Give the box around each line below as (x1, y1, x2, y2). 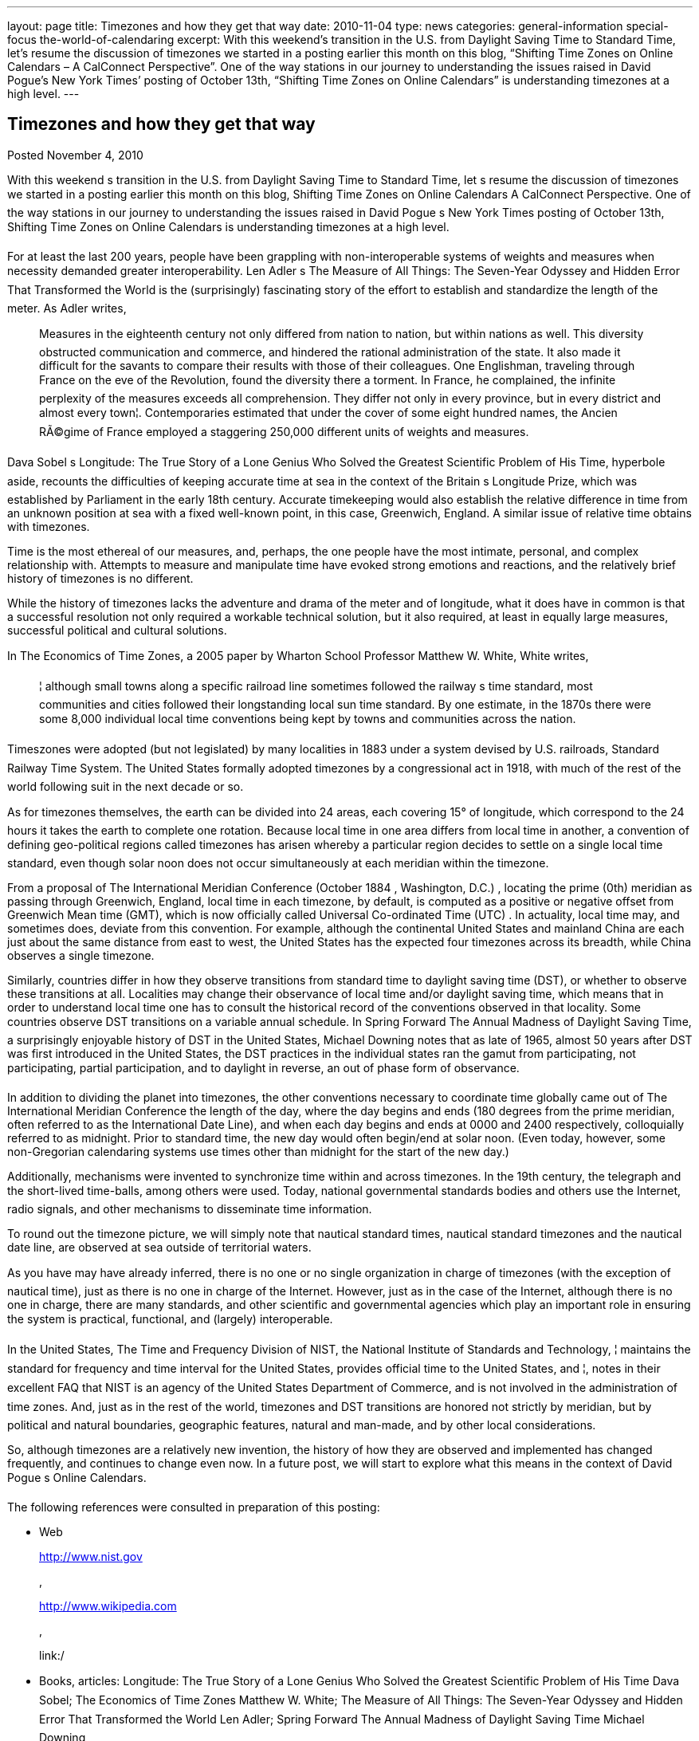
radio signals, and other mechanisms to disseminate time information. (7, 1201, 372, 1216)
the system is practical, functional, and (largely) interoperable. (7, 1311, 333, 1326)
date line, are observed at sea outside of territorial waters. (7, 1240, 312, 1254)
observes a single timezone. (7, 948, 155, 962)
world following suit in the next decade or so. (7, 779, 244, 793)
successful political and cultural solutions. (7, 623, 227, 637)
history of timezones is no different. (7, 571, 194, 585)
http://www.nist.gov (39, 1549, 143, 1563)
